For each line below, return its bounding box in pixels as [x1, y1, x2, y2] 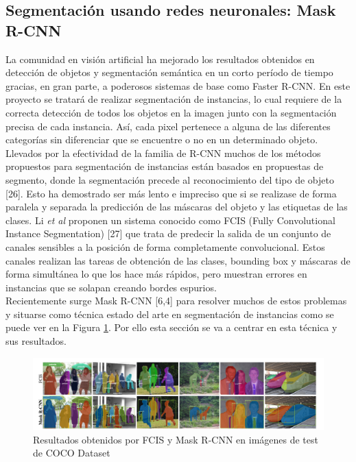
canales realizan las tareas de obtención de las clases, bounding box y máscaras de [5, 253, 351, 267]
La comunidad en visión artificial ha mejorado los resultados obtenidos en [5, 51, 315, 66]
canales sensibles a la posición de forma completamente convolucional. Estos [5, 239, 325, 254]
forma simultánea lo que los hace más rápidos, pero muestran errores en [5, 267, 307, 281]
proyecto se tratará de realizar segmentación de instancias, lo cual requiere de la [5, 92, 342, 106]
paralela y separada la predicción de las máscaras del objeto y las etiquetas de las [5, 199, 348, 214]
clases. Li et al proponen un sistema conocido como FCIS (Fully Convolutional [5, 212, 335, 227]
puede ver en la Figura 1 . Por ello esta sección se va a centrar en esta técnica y [5, 320, 337, 335]
